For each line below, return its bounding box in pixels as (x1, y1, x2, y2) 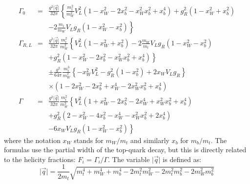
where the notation (4, 135, 61, 145)
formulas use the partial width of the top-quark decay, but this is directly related (4, 144, 247, 155)
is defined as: (163, 154, 202, 164)
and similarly (130, 135, 169, 145)
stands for (74, 135, 104, 145)
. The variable (108, 154, 150, 164)
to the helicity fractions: (4, 154, 76, 164)
